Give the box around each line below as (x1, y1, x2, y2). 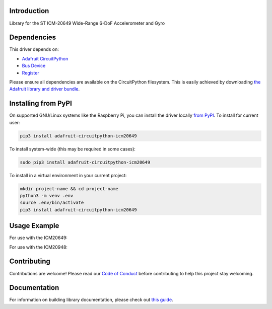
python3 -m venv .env (20, 193, 74, 198)
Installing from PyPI (9, 99, 73, 108)
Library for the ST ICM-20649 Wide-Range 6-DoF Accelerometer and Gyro (9, 20, 165, 26)
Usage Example (9, 221, 59, 230)
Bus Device (22, 63, 46, 69)
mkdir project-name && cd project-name (20, 186, 118, 191)
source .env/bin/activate (20, 200, 84, 206)
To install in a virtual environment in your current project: (9, 172, 127, 178)
